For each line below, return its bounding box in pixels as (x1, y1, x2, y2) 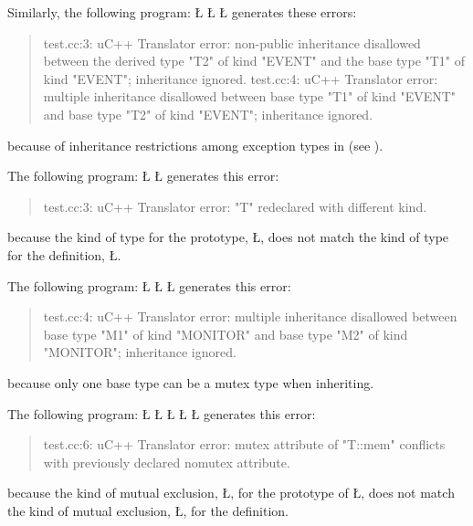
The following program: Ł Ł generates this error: (7, 166, 279, 185)
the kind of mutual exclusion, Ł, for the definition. (7, 500, 289, 520)
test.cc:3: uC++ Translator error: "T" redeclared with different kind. (43, 196, 427, 216)
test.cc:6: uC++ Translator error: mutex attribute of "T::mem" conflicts (43, 435, 446, 454)
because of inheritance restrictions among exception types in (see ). (7, 135, 384, 154)
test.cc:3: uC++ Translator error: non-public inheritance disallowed (43, 33, 421, 52)
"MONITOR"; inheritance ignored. (43, 342, 236, 362)
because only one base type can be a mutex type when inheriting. (7, 373, 374, 392)
